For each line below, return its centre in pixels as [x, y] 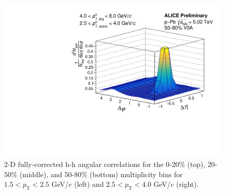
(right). [187, 184]
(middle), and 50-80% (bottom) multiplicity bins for [101, 174]
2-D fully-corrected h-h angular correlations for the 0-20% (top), [105, 164]
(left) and [89, 184]
